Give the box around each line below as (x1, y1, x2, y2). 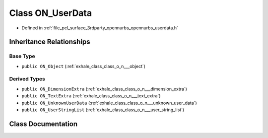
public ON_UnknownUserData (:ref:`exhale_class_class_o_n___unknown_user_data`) (21, 100, 197, 106)
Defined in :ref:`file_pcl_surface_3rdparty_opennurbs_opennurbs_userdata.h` (21, 25, 179, 31)
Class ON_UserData (9, 7, 92, 18)
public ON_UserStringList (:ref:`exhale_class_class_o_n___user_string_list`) (21, 107, 185, 113)
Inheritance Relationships (9, 38, 90, 46)
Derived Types (9, 75, 46, 82)
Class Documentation (9, 120, 78, 128)
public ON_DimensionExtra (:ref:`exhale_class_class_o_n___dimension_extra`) (21, 86, 187, 92)
